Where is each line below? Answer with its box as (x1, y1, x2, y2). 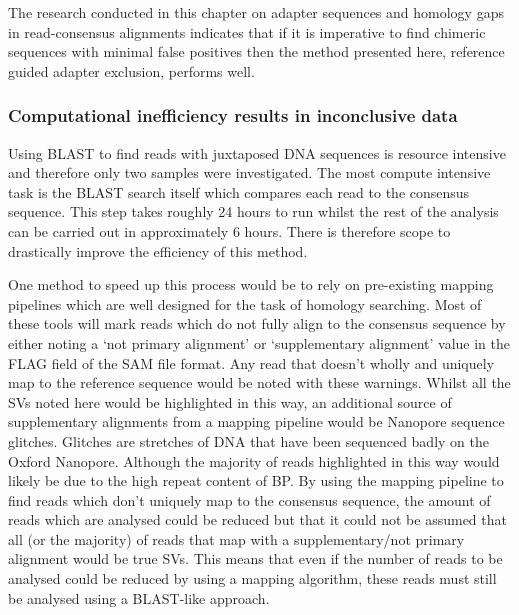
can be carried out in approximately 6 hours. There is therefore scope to (8, 220, 451, 241)
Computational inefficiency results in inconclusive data (8, 103, 458, 128)
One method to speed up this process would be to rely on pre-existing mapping (8, 274, 494, 295)
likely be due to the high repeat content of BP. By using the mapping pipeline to (8, 470, 504, 491)
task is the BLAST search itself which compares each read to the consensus (8, 181, 470, 202)
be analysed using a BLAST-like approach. (8, 587, 270, 608)
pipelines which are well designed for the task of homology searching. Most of (8, 293, 482, 314)
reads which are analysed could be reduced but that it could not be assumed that (8, 509, 507, 530)
